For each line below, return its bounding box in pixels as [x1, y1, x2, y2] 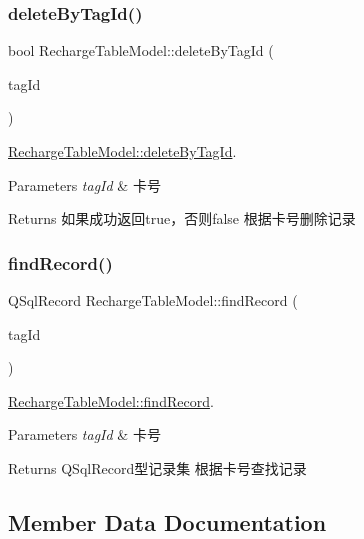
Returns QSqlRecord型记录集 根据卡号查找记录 [8, 457, 307, 478]
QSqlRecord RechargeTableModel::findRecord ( [8, 290, 298, 310]
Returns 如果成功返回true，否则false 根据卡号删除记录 [8, 208, 356, 229]
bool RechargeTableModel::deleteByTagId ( [8, 40, 274, 61]
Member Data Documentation [8, 506, 327, 537]
